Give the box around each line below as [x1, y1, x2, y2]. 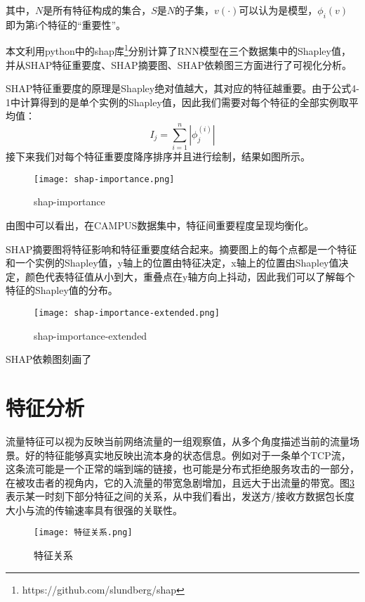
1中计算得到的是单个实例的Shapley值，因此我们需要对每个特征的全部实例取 [6, 94, 349, 109]
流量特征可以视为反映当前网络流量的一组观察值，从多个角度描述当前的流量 [6, 433, 350, 448]
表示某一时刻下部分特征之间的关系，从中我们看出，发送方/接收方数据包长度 [6, 489, 354, 504]
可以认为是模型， [239, 3, 318, 17]
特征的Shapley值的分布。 [6, 283, 118, 297]
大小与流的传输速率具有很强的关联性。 [6, 502, 182, 517]
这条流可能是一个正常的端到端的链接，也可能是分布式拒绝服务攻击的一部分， [6, 461, 359, 476]
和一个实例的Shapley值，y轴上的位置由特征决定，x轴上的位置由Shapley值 [6, 255, 339, 270]
